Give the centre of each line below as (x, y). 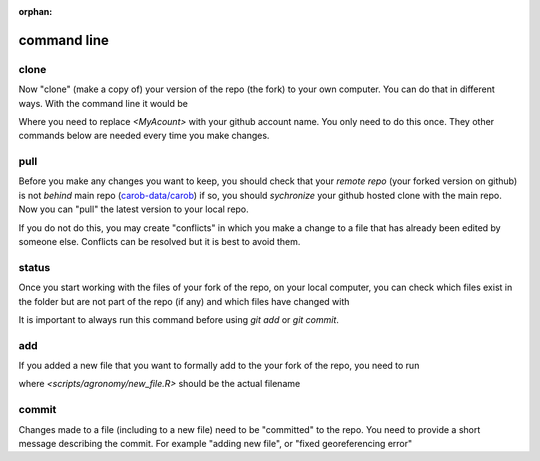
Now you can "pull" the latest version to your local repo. (133, 209)
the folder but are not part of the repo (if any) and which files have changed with (184, 301)
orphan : (35, 11)
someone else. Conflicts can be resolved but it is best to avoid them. (159, 242)
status (34, 267)
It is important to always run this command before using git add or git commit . (179, 319)
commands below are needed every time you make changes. (144, 136)
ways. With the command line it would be (103, 103)
